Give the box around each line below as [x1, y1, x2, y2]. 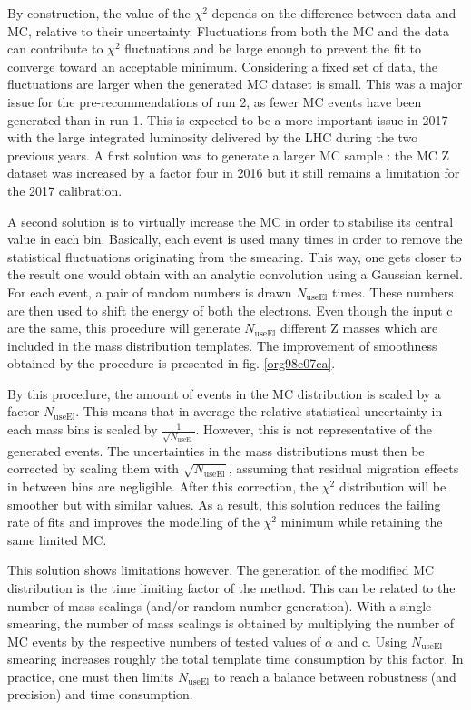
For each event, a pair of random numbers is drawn [7, 282, 292, 301]
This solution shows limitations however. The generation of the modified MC [7, 560, 435, 579]
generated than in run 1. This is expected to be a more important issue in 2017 [7, 110, 448, 129]
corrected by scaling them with [7, 459, 180, 478]
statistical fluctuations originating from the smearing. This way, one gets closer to [7, 247, 462, 266]
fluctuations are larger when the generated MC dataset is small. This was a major [7, 74, 463, 93]
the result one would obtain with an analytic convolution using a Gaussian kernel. [7, 265, 463, 284]
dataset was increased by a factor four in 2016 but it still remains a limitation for [7, 163, 460, 182]
